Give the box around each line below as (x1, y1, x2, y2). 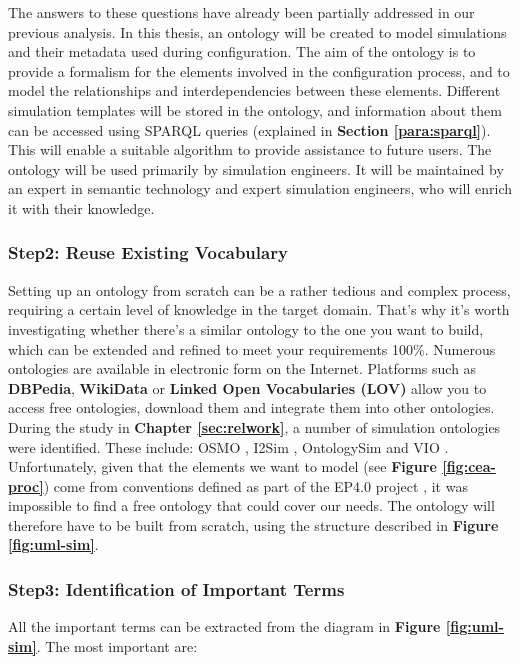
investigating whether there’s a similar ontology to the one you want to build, (8, 318, 484, 339)
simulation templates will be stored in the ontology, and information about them (8, 99, 502, 120)
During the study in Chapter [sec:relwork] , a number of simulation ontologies (8, 416, 501, 437)
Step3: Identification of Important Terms (8, 576, 345, 601)
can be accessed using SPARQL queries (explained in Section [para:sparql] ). (8, 119, 491, 140)
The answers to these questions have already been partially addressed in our (8, 2, 475, 22)
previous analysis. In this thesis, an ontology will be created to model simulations (8, 21, 507, 42)
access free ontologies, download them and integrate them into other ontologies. (8, 397, 495, 418)
